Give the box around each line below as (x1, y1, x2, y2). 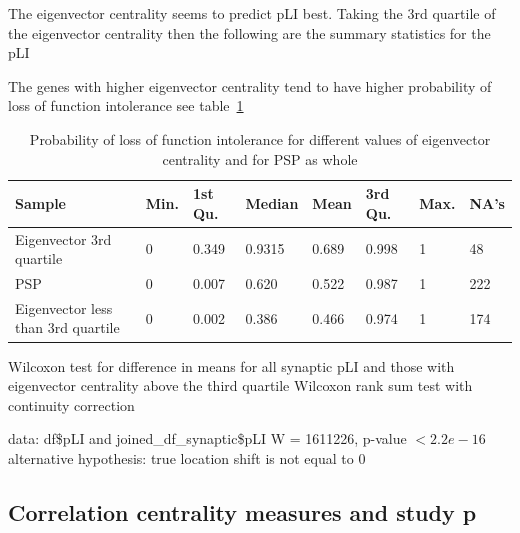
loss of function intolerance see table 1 (8, 95, 244, 116)
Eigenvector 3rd (15, 228, 112, 249)
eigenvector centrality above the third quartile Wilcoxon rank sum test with (8, 375, 473, 396)
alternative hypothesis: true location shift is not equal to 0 (8, 447, 366, 468)
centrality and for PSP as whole (162, 148, 358, 169)
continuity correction (8, 394, 135, 415)
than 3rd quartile (15, 317, 120, 338)
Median (245, 192, 299, 213)
